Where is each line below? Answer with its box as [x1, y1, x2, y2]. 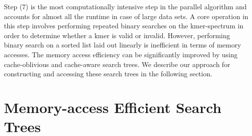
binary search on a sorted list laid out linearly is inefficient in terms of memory [4, 40, 241, 50]
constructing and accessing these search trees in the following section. [4, 68, 212, 79]
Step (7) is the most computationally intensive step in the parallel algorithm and [4, 1, 247, 11]
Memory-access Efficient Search [4, 97, 222, 117]
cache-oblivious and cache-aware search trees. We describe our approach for [4, 59, 230, 69]
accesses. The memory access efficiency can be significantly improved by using [4, 49, 238, 59]
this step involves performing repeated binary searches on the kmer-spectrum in [4, 21, 244, 31]
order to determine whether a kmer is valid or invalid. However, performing [4, 30, 230, 40]
